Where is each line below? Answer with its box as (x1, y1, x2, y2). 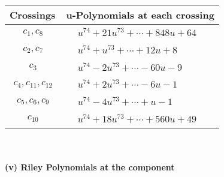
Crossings (10, 8, 56, 22)
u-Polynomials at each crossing (66, 8, 214, 22)
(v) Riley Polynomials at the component (5, 161, 175, 173)
